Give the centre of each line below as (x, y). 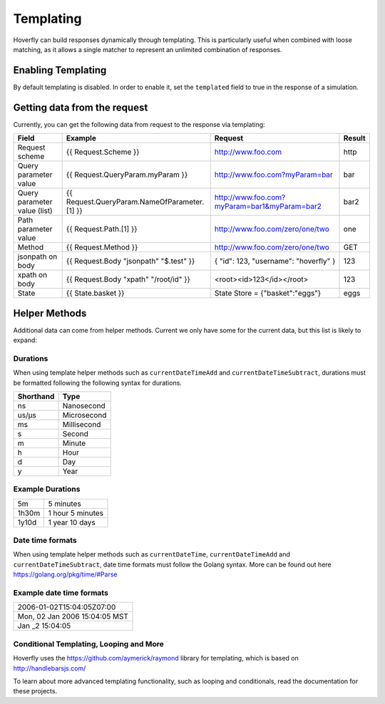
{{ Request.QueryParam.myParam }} (127, 175)
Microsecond (84, 415)
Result (355, 138)
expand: (25, 340)
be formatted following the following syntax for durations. (97, 383)
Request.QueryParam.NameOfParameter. (135, 202)
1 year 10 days (72, 522)
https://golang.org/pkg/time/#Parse (65, 574)
